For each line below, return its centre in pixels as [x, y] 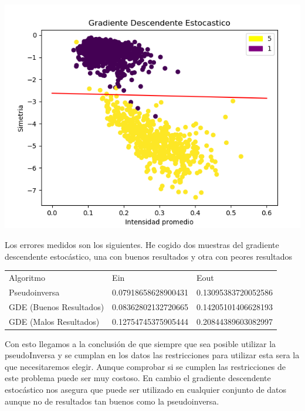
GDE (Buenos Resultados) [57, 306]
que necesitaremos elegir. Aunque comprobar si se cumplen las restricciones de [145, 366]
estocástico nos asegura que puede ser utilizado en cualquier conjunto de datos [146, 389]
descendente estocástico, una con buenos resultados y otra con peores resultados [149, 256]
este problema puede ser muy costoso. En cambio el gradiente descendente [138, 378]
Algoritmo [27, 277]
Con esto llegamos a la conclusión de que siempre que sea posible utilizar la [140, 343]
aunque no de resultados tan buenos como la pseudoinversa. [112, 401]
